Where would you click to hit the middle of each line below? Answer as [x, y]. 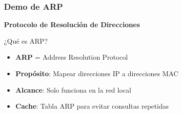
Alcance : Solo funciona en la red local [73, 90]
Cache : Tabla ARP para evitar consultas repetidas [92, 106]
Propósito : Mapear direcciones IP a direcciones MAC [97, 73]
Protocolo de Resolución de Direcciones [72, 24]
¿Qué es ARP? [26, 41]
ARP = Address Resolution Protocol [71, 57]
